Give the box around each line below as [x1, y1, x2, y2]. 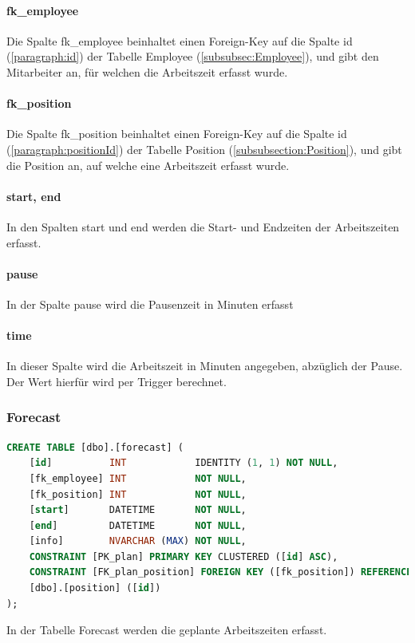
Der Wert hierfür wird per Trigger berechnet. [6, 373, 227, 389]
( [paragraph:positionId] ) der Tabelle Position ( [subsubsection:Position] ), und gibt [6, 140, 402, 157]
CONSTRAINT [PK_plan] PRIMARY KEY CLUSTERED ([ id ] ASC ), [29, 550, 338, 562]
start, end [6, 187, 61, 204]
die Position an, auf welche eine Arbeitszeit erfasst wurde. [6, 156, 290, 173]
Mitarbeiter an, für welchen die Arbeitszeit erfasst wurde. [6, 63, 288, 80]
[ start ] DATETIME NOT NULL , [29, 504, 247, 516]
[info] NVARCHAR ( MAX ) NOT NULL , [29, 535, 247, 547]
